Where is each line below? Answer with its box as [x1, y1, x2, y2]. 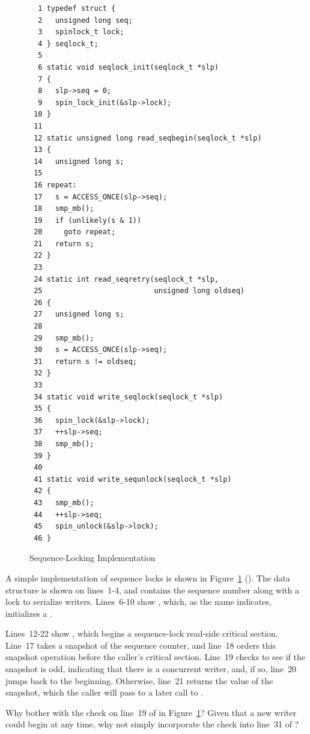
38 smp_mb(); [34, 439, 94, 448]
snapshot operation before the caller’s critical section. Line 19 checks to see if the [5, 651, 305, 663]
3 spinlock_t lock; [38, 28, 124, 37]
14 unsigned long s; [34, 157, 124, 166]
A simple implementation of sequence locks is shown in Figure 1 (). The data [5, 571, 290, 584]
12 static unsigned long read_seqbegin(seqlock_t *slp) [34, 133, 262, 142]
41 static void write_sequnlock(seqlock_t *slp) [34, 475, 232, 484]
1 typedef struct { [38, 4, 116, 13]
